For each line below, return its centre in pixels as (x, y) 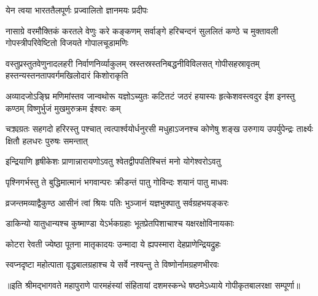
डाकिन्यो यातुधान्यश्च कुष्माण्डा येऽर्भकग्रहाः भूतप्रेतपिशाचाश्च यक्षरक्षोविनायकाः (120, 223)
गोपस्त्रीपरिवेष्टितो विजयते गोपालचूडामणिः (67, 43)
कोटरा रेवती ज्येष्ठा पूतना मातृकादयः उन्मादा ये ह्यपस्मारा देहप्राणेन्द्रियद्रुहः (113, 243)
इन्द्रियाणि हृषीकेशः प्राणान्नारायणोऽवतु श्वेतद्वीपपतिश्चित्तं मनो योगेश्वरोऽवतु (113, 161)
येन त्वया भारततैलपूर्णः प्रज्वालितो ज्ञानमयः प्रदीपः (77, 10)
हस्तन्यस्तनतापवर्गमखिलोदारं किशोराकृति (67, 75)
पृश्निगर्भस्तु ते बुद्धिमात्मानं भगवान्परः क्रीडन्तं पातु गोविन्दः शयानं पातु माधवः (117, 181)
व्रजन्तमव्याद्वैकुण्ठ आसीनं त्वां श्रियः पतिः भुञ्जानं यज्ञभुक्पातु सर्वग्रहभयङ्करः (117, 202)
